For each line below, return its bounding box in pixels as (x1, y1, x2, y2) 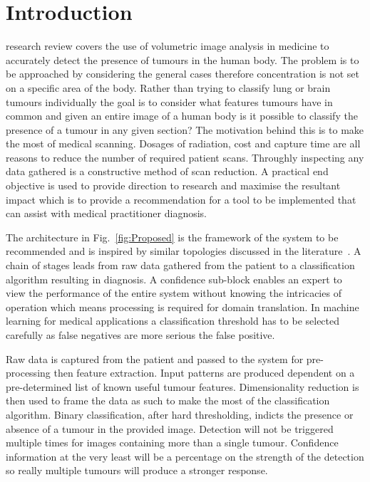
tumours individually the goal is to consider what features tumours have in (6, 94, 333, 109)
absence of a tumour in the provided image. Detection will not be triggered (6, 421, 334, 436)
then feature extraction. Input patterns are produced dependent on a (53, 365, 355, 380)
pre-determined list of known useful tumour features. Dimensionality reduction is (6, 379, 359, 394)
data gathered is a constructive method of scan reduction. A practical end (6, 164, 329, 179)
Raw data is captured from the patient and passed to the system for (6, 351, 304, 366)
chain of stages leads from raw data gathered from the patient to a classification (6, 258, 355, 273)
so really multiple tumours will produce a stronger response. (6, 463, 268, 478)
